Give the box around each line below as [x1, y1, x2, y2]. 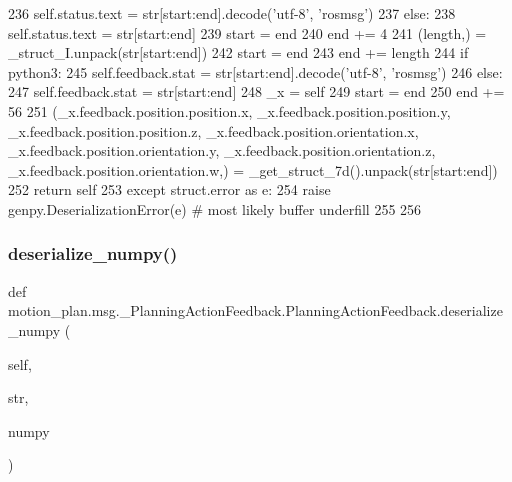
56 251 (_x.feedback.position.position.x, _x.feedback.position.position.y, [8, 100, 451, 121]
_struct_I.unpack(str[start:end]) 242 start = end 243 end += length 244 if [8, 42, 469, 63]
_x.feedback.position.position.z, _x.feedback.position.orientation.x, [8, 120, 419, 141]
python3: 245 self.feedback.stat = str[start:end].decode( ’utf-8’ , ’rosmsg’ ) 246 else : [8, 61, 503, 82]
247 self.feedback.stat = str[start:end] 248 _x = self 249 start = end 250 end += [8, 81, 505, 102]
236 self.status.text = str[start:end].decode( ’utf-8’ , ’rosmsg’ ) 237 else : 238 [8, 3, 456, 23]
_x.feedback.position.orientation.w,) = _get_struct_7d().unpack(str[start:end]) [8, 159, 498, 180]
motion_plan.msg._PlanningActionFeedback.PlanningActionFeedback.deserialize [8, 300, 503, 321]
